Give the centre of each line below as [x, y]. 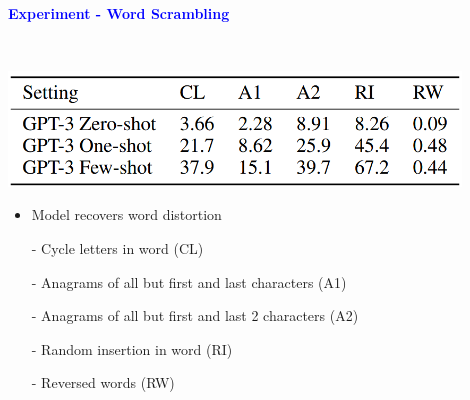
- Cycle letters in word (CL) [117, 248]
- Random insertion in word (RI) [132, 348]
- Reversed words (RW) [103, 382]
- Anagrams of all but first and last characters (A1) [189, 281]
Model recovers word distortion [126, 214]
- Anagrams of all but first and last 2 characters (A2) [195, 315]
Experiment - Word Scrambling [119, 13]
